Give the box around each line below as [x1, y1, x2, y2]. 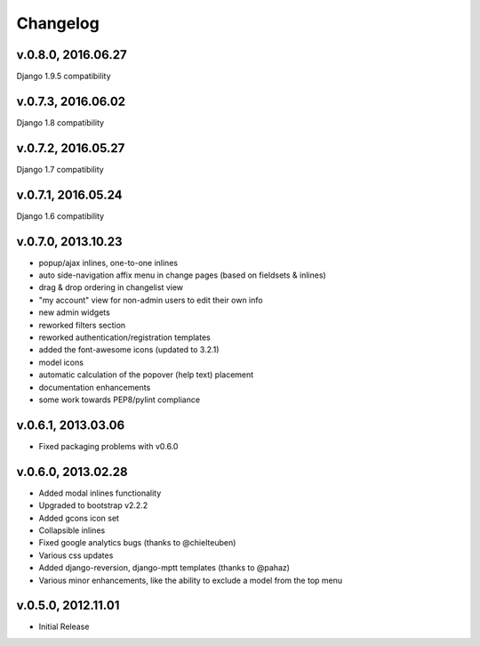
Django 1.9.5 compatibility [16, 71, 111, 82]
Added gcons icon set [38, 513, 120, 523]
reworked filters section [38, 319, 126, 330]
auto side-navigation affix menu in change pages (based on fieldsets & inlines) [38, 270, 326, 280]
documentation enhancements [38, 382, 151, 392]
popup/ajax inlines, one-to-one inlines [38, 257, 178, 268]
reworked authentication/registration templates [38, 332, 211, 343]
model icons [38, 357, 84, 367]
